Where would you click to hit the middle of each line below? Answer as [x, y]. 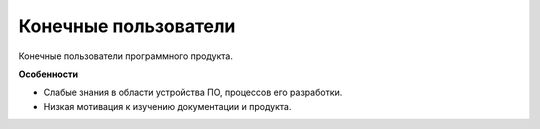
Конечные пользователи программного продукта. [126, 56]
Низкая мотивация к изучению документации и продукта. [167, 106]
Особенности [48, 74]
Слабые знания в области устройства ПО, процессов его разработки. [193, 92]
